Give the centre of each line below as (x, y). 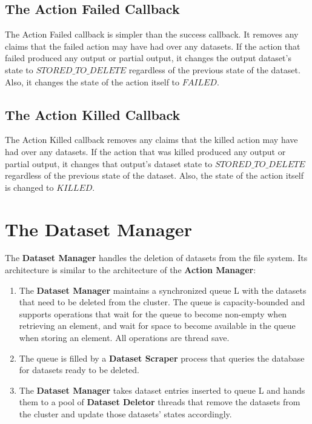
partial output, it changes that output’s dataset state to (109, 163)
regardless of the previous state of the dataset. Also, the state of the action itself (154, 175)
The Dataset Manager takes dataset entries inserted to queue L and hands (162, 390)
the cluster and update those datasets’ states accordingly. (125, 414)
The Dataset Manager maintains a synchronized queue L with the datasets (163, 290)
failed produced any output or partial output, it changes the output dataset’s (148, 58)
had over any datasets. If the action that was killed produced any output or (145, 151)
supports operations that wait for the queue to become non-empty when (153, 313)
